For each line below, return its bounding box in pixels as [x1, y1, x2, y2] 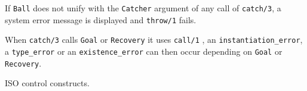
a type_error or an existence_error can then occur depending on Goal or [5, 45, 283, 57]
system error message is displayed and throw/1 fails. [5, 13, 197, 26]
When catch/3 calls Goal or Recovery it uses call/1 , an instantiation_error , [5, 33, 303, 46]
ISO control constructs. [5, 77, 90, 89]
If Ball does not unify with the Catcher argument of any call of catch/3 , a [5, 2, 281, 14]
